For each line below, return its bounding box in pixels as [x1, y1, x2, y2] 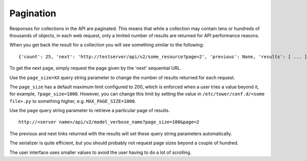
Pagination [9, 8, 56, 19]
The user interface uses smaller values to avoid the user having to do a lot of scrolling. [9, 149, 192, 155]
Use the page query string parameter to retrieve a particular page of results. [9, 108, 170, 114]
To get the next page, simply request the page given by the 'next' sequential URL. [9, 65, 182, 71]
